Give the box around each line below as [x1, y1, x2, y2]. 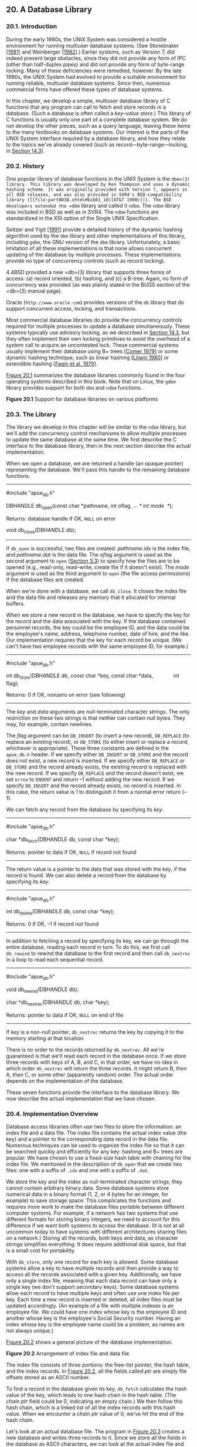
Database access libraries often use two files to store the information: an [6, 1123, 182, 1130]
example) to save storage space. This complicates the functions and [6, 1197, 171, 1204]
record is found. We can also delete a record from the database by [6, 871, 167, 879]
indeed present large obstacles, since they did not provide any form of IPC [6, 54, 186, 61]
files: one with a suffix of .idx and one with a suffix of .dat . [6, 1167, 150, 1174]
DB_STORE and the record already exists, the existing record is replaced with [6, 763, 187, 770]
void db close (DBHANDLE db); [6, 526, 76, 535]
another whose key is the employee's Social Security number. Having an [6, 1315, 181, 1322]
